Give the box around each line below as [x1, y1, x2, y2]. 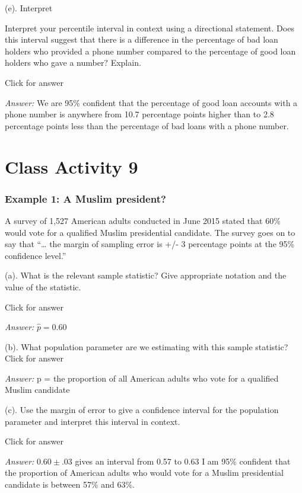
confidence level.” [5, 249, 66, 261]
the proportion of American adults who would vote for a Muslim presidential [5, 466, 284, 479]
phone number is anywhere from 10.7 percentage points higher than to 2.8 [5, 108, 274, 120]
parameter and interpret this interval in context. [5, 415, 180, 427]
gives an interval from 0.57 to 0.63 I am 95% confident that [75, 454, 291, 467]
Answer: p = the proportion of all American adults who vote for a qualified [5, 372, 279, 384]
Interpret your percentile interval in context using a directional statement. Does [5, 21, 294, 34]
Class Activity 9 [5, 154, 138, 178]
